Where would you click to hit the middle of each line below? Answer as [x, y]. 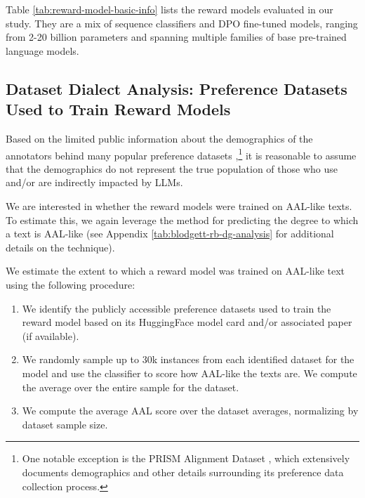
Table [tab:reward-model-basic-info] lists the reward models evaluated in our [170, 9]
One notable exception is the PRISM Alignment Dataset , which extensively [186, 458]
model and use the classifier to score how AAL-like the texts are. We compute [190, 373]
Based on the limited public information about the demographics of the [159, 138]
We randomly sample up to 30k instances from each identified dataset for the [188, 359]
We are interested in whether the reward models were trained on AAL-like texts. [179, 206]
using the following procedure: [71, 284]
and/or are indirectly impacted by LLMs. [94, 182]
